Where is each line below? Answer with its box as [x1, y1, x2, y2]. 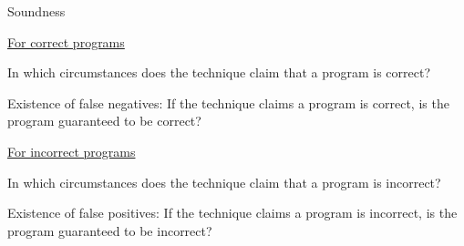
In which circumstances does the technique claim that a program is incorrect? [7, 172, 441, 191]
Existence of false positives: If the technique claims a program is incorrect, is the [7, 203, 458, 222]
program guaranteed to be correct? [7, 111, 201, 130]
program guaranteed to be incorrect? [7, 220, 212, 240]
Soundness [7, 2, 66, 20]
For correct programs [7, 32, 125, 51]
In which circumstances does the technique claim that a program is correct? [7, 63, 431, 82]
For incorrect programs [7, 141, 136, 160]
